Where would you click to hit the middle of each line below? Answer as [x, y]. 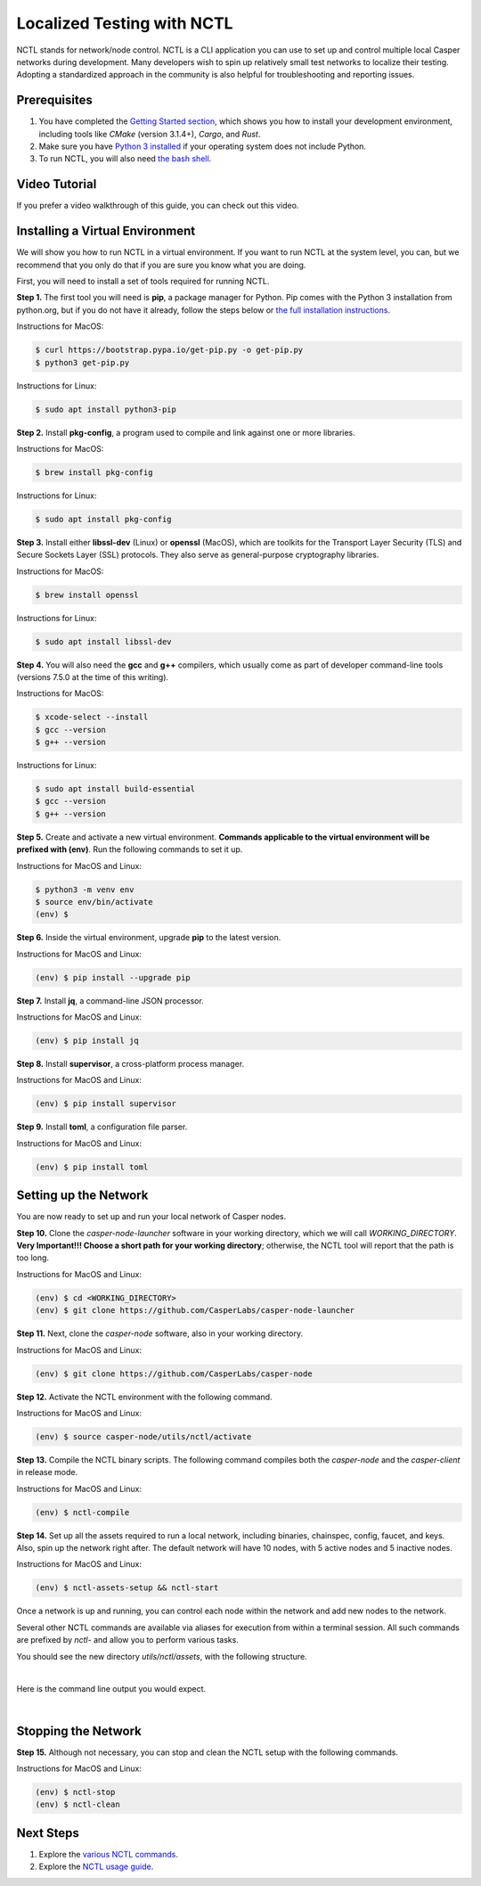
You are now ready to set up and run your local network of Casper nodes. [151, 1217]
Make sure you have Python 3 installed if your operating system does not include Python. [203, 146]
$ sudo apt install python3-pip [106, 409]
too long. [33, 1258]
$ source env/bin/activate [94, 902]
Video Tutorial [57, 184]
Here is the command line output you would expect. [111, 1689]
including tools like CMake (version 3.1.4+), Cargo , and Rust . [150, 134]
